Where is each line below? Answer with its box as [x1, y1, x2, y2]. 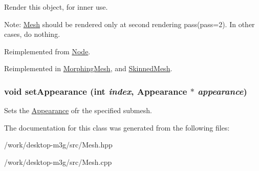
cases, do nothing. [4, 29, 60, 39]
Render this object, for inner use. [4, 2, 108, 12]
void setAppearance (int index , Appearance [4, 84, 187, 97]
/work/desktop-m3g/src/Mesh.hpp [4, 139, 113, 150]
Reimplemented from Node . [4, 46, 91, 56]
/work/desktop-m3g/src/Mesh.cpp [4, 156, 112, 167]
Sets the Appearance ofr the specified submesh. [4, 105, 152, 116]
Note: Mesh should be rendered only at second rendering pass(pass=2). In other [4, 18, 255, 29]
